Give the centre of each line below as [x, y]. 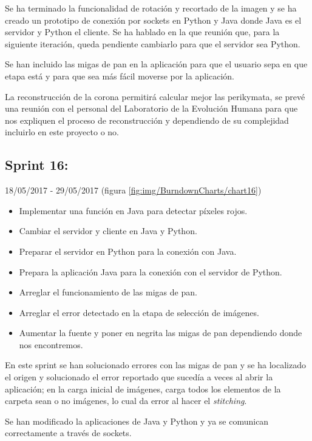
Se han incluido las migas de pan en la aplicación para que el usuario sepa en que [156, 64]
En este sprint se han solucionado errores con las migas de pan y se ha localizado [155, 365]
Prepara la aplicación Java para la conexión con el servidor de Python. [151, 271]
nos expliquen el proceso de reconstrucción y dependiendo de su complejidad [147, 120]
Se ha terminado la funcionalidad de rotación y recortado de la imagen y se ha [151, 8]
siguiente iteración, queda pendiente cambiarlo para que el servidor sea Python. [153, 43]
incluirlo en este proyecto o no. [62, 132]
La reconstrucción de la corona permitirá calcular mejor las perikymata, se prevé [155, 96]
